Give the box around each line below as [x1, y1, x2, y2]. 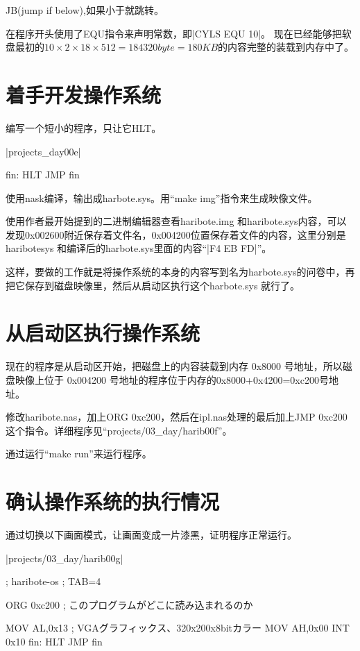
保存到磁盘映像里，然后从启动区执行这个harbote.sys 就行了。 [24, 278, 300, 292]
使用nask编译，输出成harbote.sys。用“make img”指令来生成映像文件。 [6, 190, 318, 205]
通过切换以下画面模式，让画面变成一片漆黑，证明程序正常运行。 [6, 527, 297, 542]
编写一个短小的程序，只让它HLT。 [6, 120, 162, 135]
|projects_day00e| [6, 144, 81, 158]
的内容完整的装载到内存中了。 [218, 40, 354, 54]
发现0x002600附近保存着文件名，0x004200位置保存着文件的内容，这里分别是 [6, 227, 346, 242]
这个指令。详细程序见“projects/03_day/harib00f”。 [6, 423, 232, 437]
